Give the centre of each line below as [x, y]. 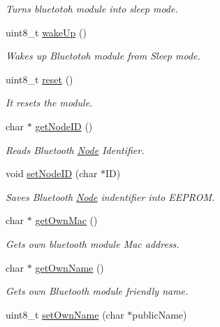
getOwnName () [69, 267]
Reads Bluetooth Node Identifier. [75, 149]
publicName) [160, 314]
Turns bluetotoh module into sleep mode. [92, 8]
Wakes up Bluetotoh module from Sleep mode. [103, 56]
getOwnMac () [66, 220]
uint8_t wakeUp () [46, 32]
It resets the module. [49, 103]
